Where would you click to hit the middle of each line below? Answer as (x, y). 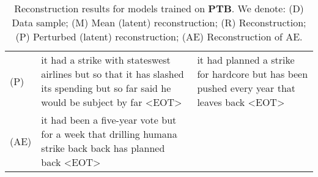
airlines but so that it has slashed (113, 74)
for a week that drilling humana (109, 134)
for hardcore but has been (253, 74)
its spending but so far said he (106, 88)
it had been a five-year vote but (109, 120)
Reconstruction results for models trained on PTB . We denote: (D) (159, 8)
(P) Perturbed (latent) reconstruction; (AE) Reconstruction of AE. (159, 36)
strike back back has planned (103, 148)
